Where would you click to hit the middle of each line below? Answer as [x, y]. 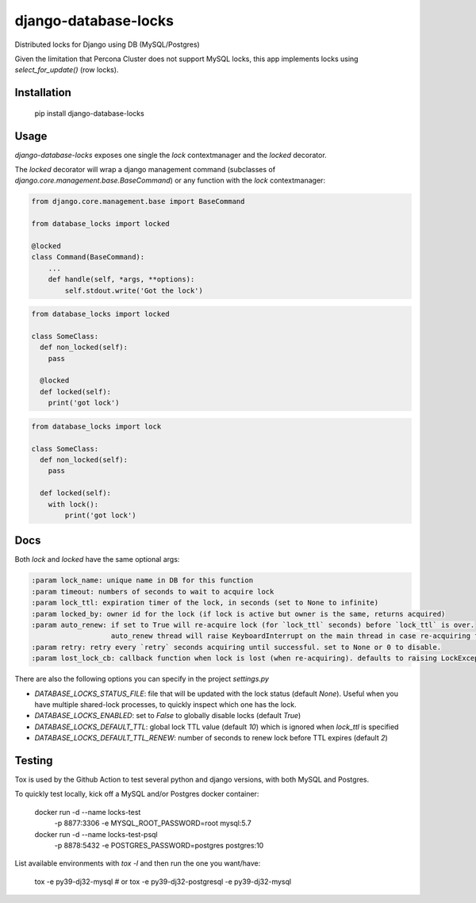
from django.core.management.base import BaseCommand [138, 202]
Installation [43, 92]
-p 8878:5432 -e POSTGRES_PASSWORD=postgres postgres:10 [159, 845]
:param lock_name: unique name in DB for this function [142, 580]
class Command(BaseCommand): [88, 257]
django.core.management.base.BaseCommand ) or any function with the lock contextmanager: [170, 181]
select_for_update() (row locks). [67, 70]
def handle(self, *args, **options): [121, 279]
